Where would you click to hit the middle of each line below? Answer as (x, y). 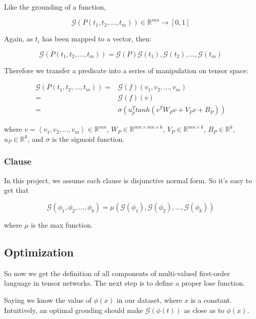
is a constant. (211, 300)
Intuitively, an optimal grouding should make (74, 310)
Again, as (19, 39)
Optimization (39, 252)
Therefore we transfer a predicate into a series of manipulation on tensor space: (126, 70)
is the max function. (62, 224)
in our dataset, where (150, 300)
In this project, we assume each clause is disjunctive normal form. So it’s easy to (128, 180)
